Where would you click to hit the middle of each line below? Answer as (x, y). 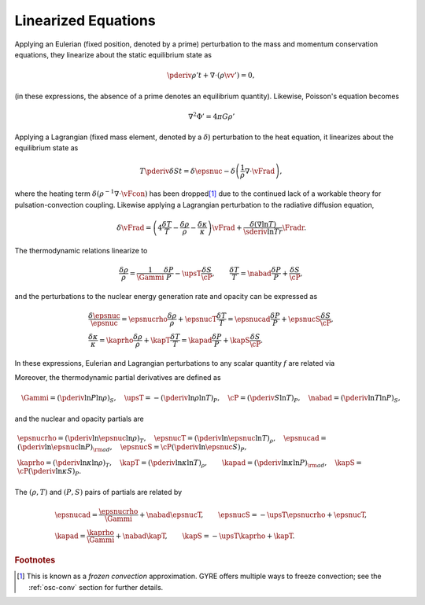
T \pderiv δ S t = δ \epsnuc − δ (188, 171)
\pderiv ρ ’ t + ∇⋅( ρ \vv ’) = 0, (211, 76)
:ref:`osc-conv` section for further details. (96, 587)
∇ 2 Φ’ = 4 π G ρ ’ (211, 116)
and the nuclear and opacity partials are (79, 419)
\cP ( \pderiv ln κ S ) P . (49, 472)
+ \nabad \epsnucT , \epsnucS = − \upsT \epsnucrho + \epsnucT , (253, 515)
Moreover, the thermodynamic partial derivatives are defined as (118, 378)
